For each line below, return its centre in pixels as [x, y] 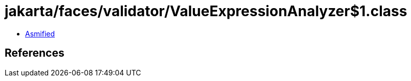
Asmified [40, 33]
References [35, 53]
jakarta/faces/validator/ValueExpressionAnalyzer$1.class [206, 11]
